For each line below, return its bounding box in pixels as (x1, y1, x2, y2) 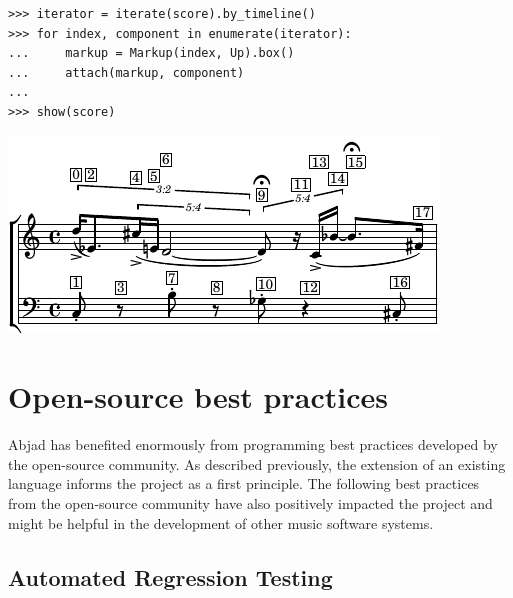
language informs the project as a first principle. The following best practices (8, 473, 480, 494)
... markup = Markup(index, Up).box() (8, 46, 295, 61)
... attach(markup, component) (8, 65, 245, 80)
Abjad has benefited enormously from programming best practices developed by (8, 434, 498, 455)
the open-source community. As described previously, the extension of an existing (8, 453, 506, 474)
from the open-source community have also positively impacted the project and (8, 493, 493, 514)
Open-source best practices (8, 376, 388, 417)
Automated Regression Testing (8, 561, 333, 592)
